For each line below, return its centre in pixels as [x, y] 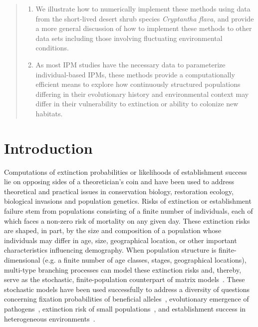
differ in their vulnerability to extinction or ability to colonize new [137, 104]
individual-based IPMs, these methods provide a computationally [135, 74]
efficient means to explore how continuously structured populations [138, 84]
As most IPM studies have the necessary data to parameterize [130, 64]
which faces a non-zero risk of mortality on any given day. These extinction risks [127, 220]
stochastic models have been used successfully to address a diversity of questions [127, 289]
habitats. [49, 113]
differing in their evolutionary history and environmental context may [142, 94]
